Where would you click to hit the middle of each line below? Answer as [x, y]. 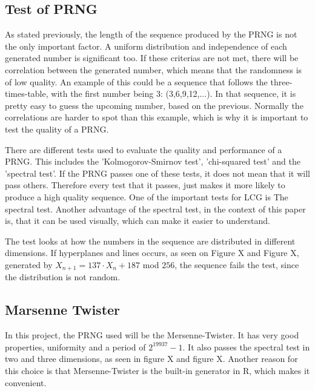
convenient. [26, 382]
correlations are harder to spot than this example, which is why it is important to [157, 117]
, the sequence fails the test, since [237, 264]
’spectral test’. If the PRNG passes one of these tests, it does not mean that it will [157, 173]
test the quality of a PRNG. [57, 129]
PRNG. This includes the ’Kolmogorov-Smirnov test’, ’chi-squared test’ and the [153, 161]
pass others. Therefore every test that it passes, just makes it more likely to [145, 185]
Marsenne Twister [63, 310]
